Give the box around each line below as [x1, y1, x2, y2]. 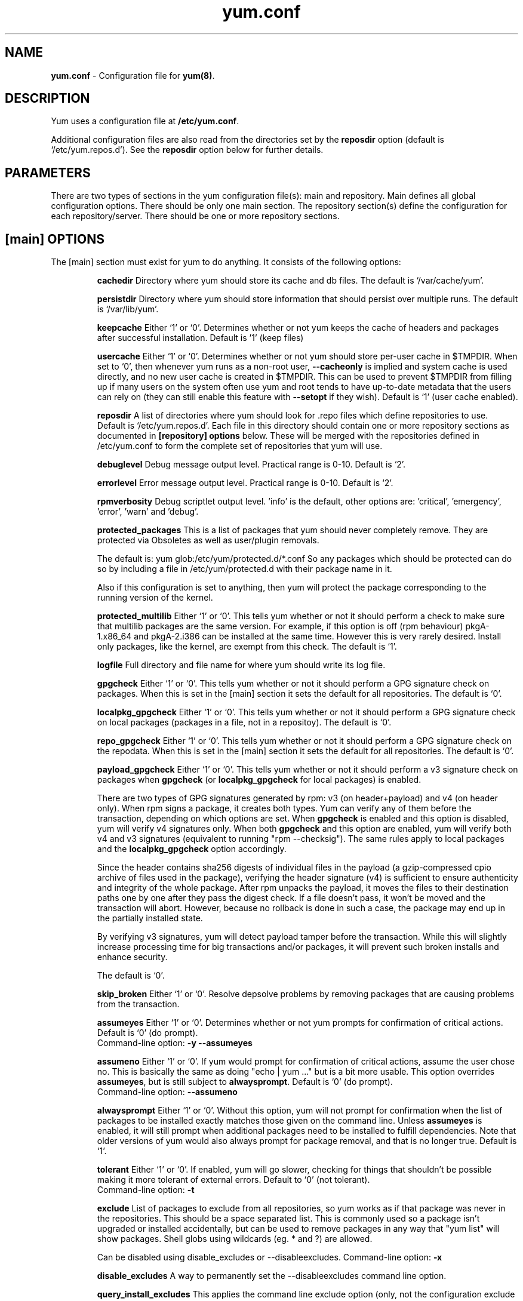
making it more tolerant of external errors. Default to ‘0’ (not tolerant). [97, 1174, 370, 1185]
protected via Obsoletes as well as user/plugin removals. [97, 535, 319, 546]
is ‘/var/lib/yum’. [97, 304, 159, 315]
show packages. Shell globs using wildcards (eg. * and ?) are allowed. [97, 1234, 373, 1244]
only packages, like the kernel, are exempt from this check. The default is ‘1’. [97, 641, 397, 652]
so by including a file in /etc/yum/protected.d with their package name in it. [97, 564, 392, 574]
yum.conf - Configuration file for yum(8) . [51, 70, 215, 81]
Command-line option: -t [97, 1185, 195, 1195]
